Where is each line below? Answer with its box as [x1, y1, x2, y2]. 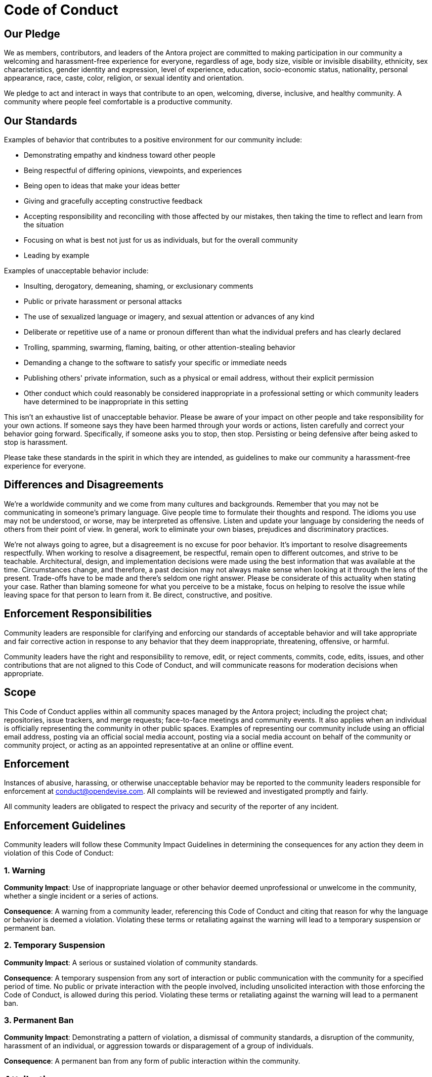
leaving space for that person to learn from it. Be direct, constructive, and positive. [4, 590, 272, 599]
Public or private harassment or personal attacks [24, 297, 182, 306]
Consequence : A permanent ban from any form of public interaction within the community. [4, 1057, 301, 1066]
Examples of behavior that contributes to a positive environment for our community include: [4, 135, 302, 144]
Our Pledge [4, 27, 60, 40]
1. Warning [4, 865, 45, 875]
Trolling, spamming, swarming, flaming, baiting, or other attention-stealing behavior [24, 343, 296, 352]
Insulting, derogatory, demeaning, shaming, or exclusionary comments [24, 282, 254, 291]
